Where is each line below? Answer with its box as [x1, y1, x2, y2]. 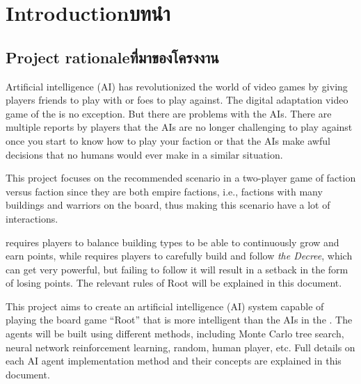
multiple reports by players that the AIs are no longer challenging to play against [6, 120, 353, 134]
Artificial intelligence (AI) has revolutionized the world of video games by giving [6, 79, 348, 93]
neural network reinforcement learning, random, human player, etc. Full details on [6, 339, 355, 354]
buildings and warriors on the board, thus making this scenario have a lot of [6, 198, 330, 212]
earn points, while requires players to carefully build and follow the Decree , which [6, 248, 353, 263]
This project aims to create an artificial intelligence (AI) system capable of [6, 298, 324, 313]
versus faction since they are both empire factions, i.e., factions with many [6, 184, 323, 198]
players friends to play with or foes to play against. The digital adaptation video [6, 93, 348, 107]
